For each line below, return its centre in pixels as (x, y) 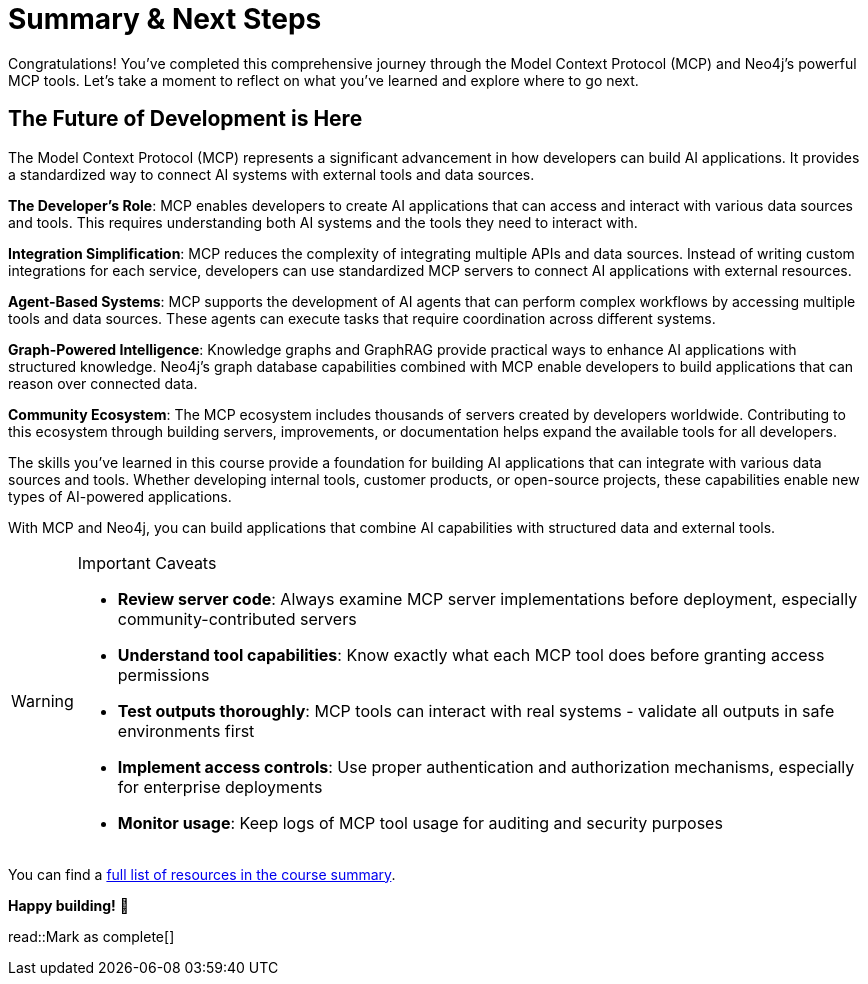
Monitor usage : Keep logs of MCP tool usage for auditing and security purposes (420, 822)
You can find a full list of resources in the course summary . (202, 874)
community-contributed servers (237, 618)
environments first (186, 730)
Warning (42, 700)
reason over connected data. (103, 383)
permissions (163, 674)
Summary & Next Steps (165, 19)
